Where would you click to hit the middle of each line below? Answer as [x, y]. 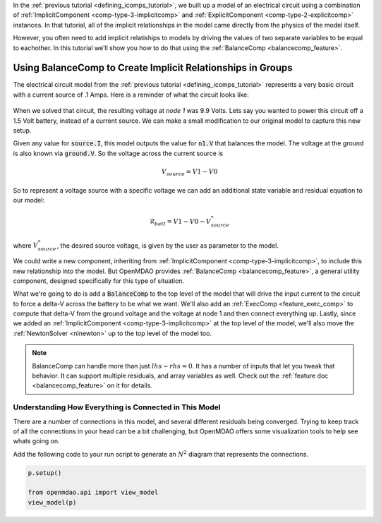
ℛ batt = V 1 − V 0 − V [180, 222]
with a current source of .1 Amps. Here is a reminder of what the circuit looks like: [131, 95]
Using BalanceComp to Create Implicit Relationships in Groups [153, 68]
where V [25, 245]
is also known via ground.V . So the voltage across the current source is [118, 153]
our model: [29, 200]
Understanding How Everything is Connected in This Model [117, 407]
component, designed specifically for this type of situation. [99, 281]
